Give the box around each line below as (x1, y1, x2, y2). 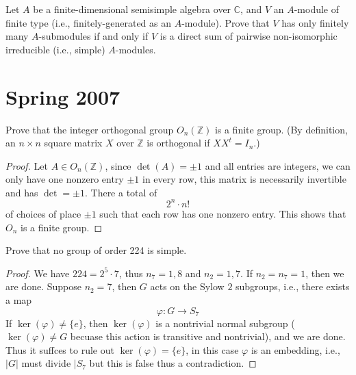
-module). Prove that (181, 15, 270, 29)
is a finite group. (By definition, (214, 122, 348, 136)
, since (105, 158, 131, 172)
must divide (21, 356, 71, 370)
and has (5, 185, 38, 199)
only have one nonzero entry (5, 172, 124, 186)
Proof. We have (5, 266, 70, 280)
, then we (305, 266, 344, 280)
